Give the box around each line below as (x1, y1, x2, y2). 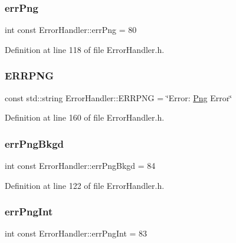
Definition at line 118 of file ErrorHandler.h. (5, 43, 165, 55)
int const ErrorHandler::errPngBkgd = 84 (5, 159, 156, 172)
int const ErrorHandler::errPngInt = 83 (5, 227, 147, 239)
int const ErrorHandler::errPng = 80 (5, 24, 137, 36)
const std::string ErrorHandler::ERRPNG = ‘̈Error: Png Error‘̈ (5, 91, 232, 104)
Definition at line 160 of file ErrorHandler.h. (5, 111, 165, 124)
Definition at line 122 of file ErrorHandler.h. (5, 179, 165, 191)
